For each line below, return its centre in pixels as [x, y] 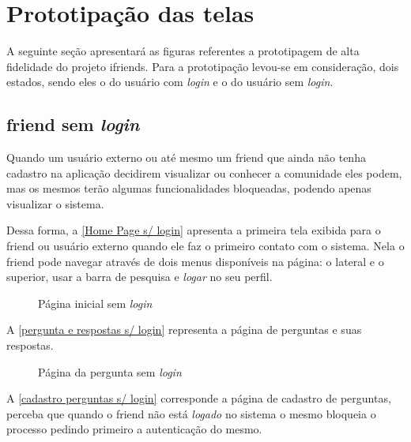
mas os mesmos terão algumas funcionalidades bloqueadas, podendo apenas [189, 188]
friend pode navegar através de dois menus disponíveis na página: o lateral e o [195, 261]
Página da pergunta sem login [110, 371]
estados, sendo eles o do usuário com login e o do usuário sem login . [170, 82]
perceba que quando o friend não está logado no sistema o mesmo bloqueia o [191, 413]
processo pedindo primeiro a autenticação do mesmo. [134, 429]
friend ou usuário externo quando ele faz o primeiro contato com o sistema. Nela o [205, 246]
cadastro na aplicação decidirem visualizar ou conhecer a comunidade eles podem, [204, 172]
